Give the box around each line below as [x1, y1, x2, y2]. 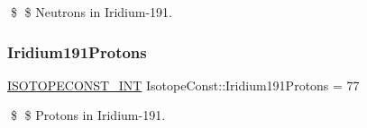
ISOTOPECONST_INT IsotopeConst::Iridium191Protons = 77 [7, 75, 360, 94]
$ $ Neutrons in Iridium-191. [10, 3, 173, 21]
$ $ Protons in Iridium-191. [10, 106, 166, 124]
